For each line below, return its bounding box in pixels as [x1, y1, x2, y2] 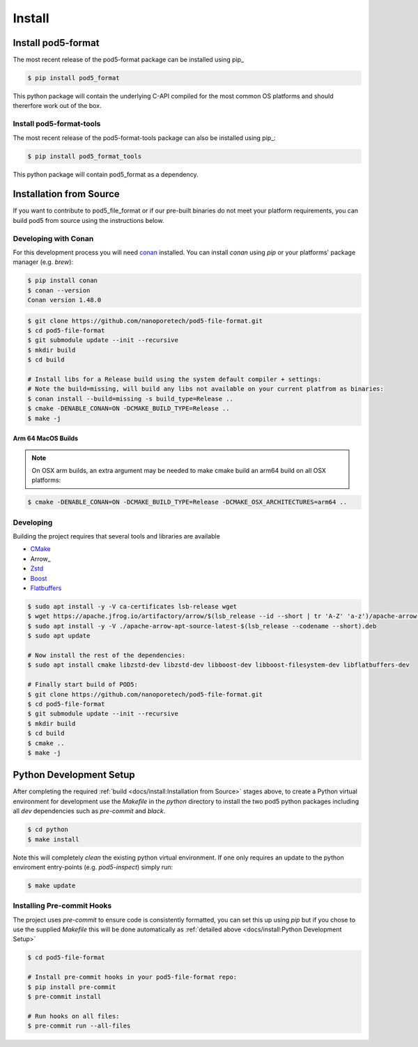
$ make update [27, 881, 76, 890]
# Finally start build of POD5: [27, 681, 139, 689]
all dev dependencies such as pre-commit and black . [13, 807, 166, 815]
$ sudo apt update [27, 632, 91, 640]
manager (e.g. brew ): [13, 258, 73, 266]
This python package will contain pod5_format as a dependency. [13, 170, 199, 178]
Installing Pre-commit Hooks [13, 901, 112, 910]
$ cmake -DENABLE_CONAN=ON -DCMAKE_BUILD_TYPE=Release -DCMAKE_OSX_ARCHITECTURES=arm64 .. [27, 498, 348, 506]
